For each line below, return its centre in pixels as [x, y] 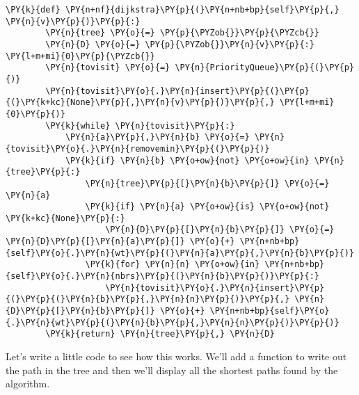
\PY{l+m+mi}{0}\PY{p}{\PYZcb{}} [80, 56]
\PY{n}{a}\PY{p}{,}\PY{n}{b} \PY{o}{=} [157, 137]
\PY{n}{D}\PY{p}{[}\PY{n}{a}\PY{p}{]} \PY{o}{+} [120, 242]
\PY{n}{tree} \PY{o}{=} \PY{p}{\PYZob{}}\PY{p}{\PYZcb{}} [183, 33]
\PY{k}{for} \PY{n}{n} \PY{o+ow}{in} [173, 265]
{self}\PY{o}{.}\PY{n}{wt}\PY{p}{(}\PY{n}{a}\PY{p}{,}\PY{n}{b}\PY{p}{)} [180, 253]
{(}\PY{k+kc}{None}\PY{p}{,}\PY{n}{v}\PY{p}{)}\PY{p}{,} [140, 103]
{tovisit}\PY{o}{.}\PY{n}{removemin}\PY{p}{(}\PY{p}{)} [138, 148]
